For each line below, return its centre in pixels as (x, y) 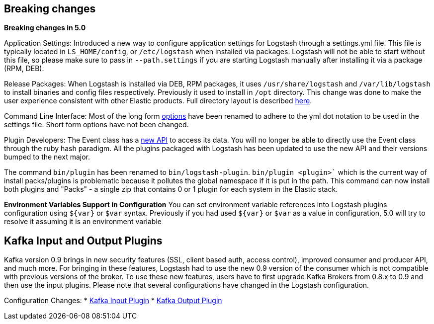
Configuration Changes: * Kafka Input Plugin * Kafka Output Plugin (113, 301)
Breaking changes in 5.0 (45, 28)
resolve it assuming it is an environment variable (83, 222)
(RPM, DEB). (24, 69)
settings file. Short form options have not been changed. (96, 125)
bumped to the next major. (47, 157)
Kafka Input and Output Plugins (83, 241)
